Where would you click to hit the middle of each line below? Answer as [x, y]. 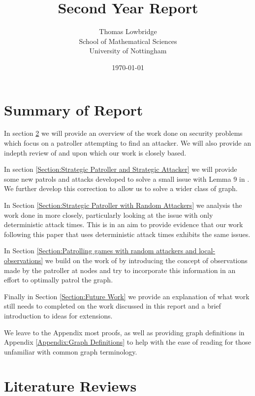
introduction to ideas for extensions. [58, 315]
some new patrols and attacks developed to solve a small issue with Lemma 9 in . [127, 178]
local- [207, 251]
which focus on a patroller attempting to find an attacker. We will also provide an [127, 143]
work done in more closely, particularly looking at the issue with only [109, 215]
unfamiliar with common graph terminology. [71, 351]
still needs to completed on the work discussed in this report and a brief [112, 306]
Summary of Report [74, 109]
